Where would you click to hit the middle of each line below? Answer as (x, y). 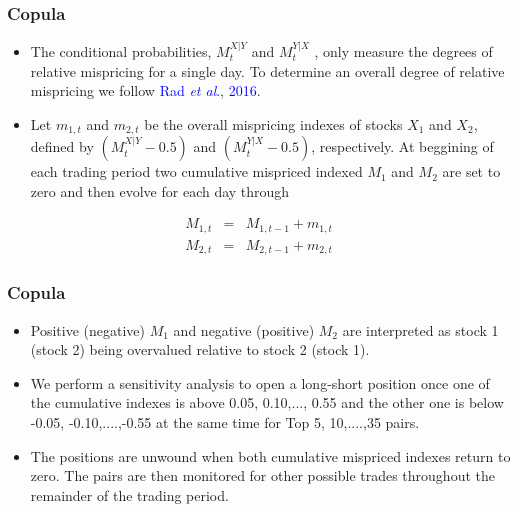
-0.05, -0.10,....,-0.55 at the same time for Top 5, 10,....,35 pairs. (225, 422)
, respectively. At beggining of (402, 146)
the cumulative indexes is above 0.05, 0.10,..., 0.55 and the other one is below (267, 402)
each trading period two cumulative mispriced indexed (196, 171)
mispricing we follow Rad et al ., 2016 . (145, 90)
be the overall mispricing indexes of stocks (273, 123)
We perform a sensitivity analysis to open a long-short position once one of (260, 382)
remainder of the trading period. (129, 494)
